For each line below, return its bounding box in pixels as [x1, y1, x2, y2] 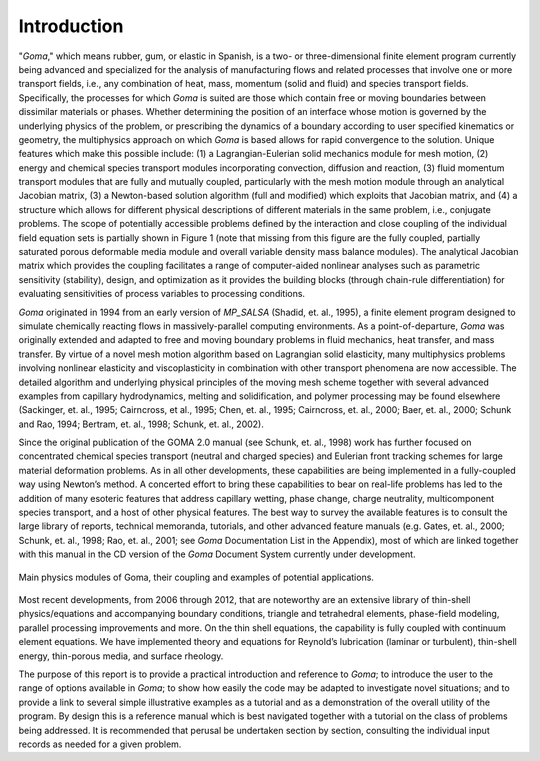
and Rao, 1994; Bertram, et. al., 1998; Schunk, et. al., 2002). [18, 418, 264, 430]
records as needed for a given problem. [18, 738, 182, 750]
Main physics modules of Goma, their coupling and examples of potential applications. [18, 571, 375, 583]
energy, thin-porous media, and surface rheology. [18, 650, 224, 662]
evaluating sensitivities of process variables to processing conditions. [18, 288, 305, 300]
